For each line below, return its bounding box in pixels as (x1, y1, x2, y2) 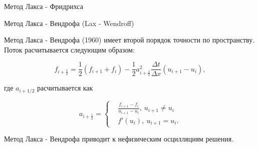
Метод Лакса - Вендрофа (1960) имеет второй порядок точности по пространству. (4, 34, 255, 45)
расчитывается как (37, 82, 93, 93)
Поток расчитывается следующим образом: (4, 44, 135, 54)
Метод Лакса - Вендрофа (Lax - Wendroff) (4, 17, 134, 28)
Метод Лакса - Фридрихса (4, 1, 83, 11)
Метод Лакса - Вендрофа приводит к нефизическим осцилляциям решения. (4, 133, 234, 144)
